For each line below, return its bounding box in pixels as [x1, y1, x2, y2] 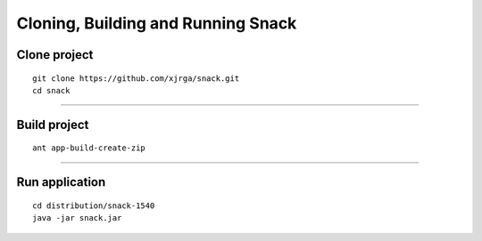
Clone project [16, 47, 94, 62]
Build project [16, 116, 89, 133]
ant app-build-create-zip [32, 143, 146, 153]
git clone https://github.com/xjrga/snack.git [32, 73, 240, 84]
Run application [16, 174, 106, 190]
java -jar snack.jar [32, 213, 122, 223]
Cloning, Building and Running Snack [16, 13, 297, 33]
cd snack [32, 85, 71, 95]
